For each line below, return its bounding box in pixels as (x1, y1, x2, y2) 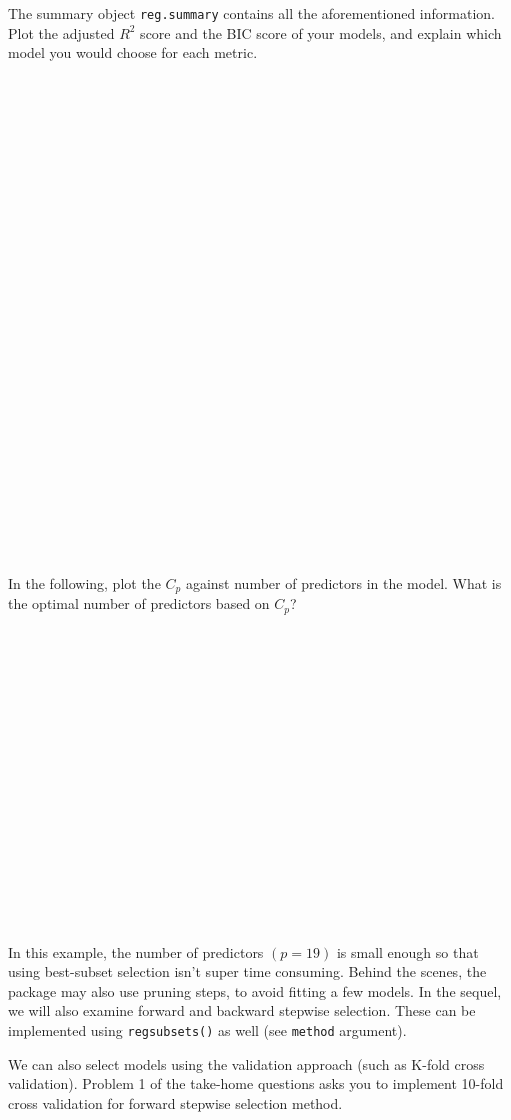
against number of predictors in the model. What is (185, 572, 502, 593)
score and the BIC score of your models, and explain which (140, 22, 502, 43)
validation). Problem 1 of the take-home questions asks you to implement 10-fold (8, 1073, 504, 1094)
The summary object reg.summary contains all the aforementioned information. (8, 2, 495, 23)
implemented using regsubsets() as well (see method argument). (8, 1019, 407, 1040)
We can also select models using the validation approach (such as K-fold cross (8, 1053, 485, 1074)
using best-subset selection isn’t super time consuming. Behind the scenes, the (8, 961, 487, 982)
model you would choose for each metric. (8, 42, 258, 63)
